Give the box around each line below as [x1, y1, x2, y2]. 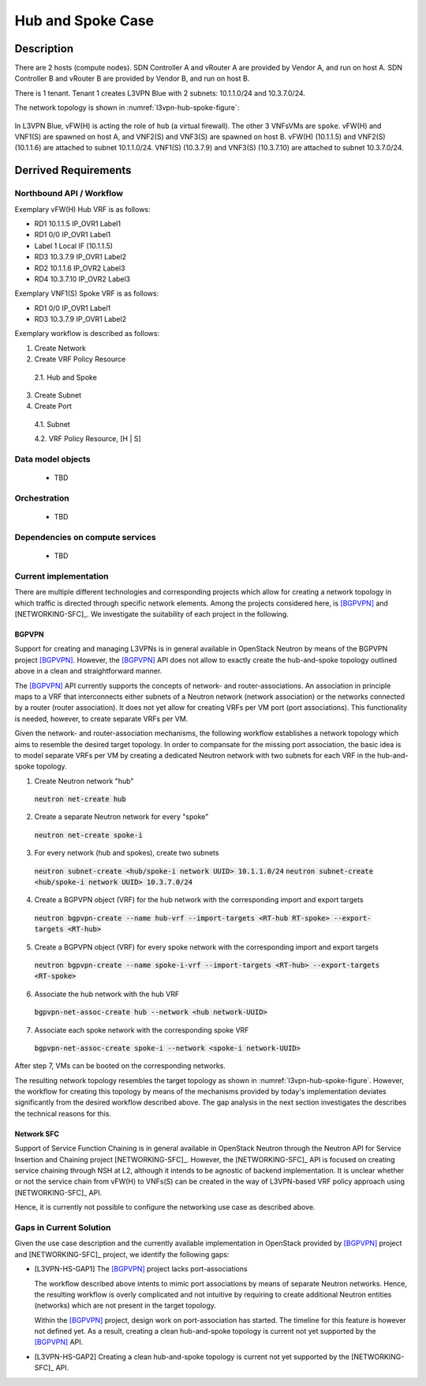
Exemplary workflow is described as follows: [14, 329, 160, 338]
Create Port [34, 402, 73, 411]
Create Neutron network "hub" [34, 776, 134, 786]
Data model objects [14, 453, 91, 464]
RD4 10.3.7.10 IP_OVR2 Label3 [34, 274, 131, 284]
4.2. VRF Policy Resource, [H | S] [34, 434, 141, 444]
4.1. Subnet [34, 419, 70, 429]
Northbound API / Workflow [14, 188, 124, 199]
